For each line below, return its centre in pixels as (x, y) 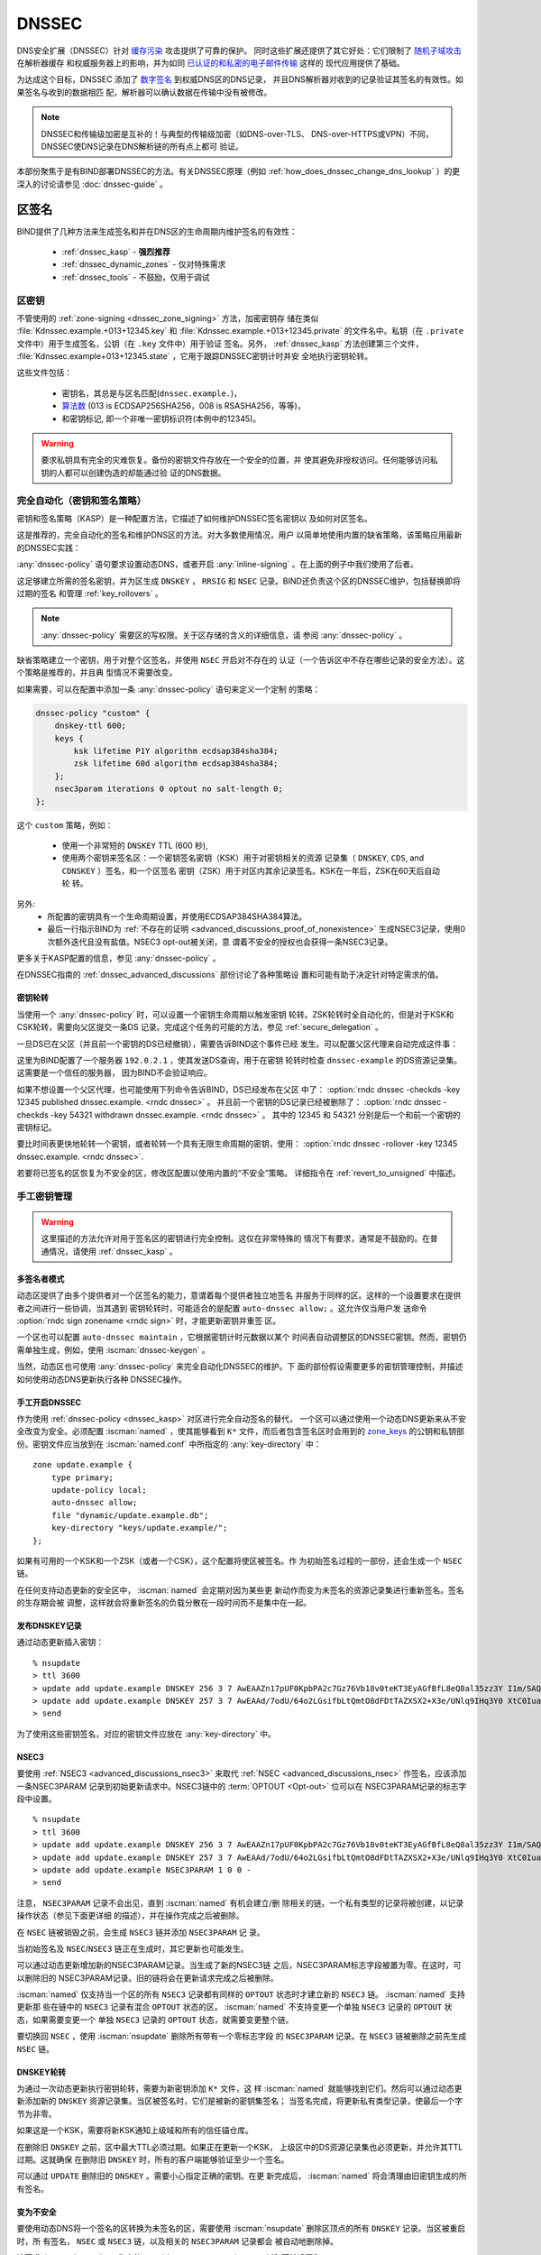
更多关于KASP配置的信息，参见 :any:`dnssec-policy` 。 (119, 958)
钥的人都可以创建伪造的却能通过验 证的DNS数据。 (133, 473)
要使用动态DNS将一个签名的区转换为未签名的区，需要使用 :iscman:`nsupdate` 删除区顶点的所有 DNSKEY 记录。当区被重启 (241, 2229)
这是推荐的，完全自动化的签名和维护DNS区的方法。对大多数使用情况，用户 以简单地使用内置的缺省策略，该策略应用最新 (239, 535)
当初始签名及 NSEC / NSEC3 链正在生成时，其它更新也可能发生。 (133, 1948)
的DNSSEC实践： (49, 548)
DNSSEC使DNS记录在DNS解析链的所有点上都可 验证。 (142, 146)
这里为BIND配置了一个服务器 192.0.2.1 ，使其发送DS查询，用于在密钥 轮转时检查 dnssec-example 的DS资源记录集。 (239, 1061)
